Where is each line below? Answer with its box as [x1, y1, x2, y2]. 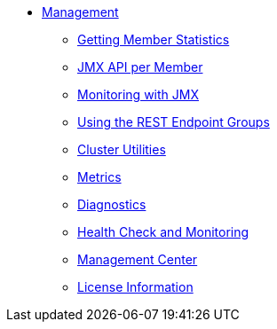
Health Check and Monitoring [77, 224, 249, 239]
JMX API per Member [77, 59, 203, 74]
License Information [77, 279, 194, 294]
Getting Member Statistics [77, 32, 230, 47]
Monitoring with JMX [77, 87, 199, 102]
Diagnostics [77, 197, 146, 212]
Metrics [77, 169, 122, 184]
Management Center [77, 252, 198, 267]
